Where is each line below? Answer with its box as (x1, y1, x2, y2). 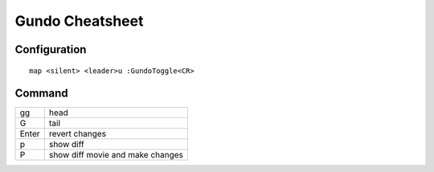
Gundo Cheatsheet (14, 12, 144, 30)
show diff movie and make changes (48, 149, 184, 161)
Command (14, 87, 68, 100)
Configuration (14, 43, 87, 56)
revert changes (48, 129, 107, 140)
